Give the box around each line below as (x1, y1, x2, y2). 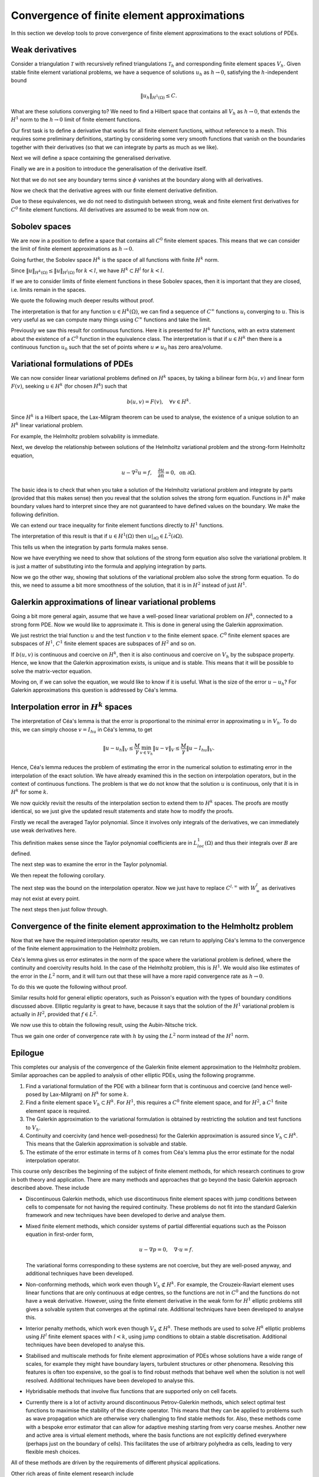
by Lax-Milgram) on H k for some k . (42, 1090, 129, 1098)
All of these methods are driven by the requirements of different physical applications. (11, 1459, 220, 1466)
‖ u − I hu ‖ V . (186, 745, 215, 753)
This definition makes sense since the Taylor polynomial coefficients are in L (11, 840, 198, 847)
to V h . (25, 1124, 41, 1133)
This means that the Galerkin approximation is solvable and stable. (25, 1140, 188, 1147)
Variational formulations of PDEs (11, 359, 134, 369)
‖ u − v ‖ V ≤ (152, 745, 180, 753)
